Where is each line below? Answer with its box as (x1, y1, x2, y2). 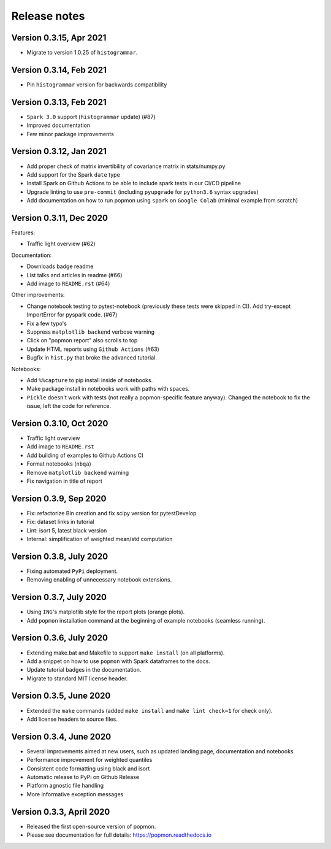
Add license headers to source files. (26, 715, 118, 723)
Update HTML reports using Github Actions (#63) (26, 345, 159, 353)
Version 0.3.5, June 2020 (11, 691, 111, 701)
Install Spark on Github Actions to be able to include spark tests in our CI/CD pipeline (26, 180, 242, 187)
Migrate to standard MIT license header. (26, 675, 128, 682)
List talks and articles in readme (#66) (26, 271, 123, 279)
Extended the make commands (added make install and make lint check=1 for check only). (26, 707, 273, 714)
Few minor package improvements (26, 130, 115, 137)
